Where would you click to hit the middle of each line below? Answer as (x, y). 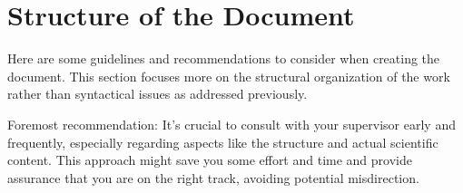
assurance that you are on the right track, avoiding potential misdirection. (213, 177)
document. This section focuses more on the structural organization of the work (229, 76)
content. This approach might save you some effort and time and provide (210, 160)
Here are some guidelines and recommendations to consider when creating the (224, 58)
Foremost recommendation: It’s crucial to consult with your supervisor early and (231, 124)
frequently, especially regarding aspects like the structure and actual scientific (223, 142)
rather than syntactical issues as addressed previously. (158, 94)
